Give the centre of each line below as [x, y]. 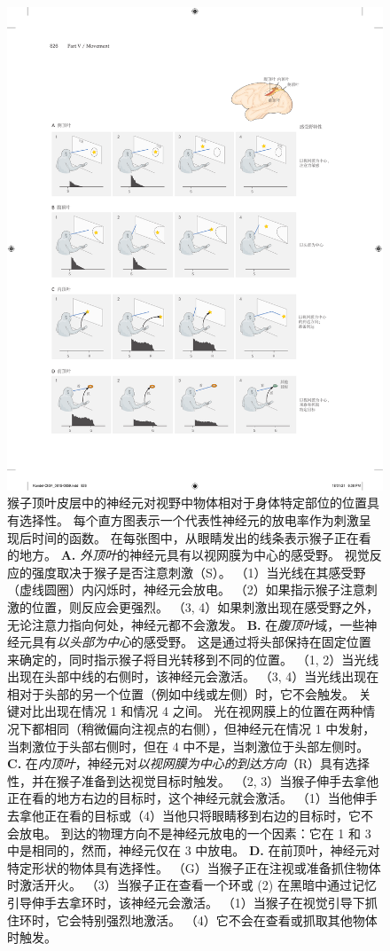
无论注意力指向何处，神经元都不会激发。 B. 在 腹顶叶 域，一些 [186, 624]
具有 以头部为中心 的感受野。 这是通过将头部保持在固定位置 [201, 642]
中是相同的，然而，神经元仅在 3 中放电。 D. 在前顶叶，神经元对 [194, 850]
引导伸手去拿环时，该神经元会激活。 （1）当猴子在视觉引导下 [186, 902]
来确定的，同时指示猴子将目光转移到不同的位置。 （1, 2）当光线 [193, 659]
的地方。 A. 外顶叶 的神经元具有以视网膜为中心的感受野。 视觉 [188, 555]
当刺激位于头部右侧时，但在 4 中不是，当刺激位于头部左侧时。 [188, 746]
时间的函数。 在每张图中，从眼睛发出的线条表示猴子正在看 [201, 537]
